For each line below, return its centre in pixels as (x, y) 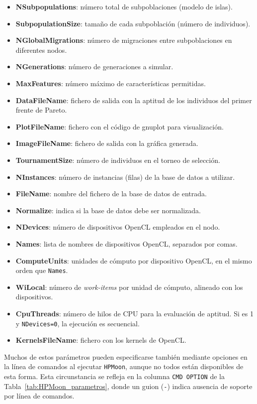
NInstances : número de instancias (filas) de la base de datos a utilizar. (125, 177)
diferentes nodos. (41, 50)
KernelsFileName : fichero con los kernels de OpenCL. (101, 340)
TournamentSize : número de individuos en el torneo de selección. (118, 160)
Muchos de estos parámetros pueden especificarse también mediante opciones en (126, 356)
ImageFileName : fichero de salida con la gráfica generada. (107, 143)
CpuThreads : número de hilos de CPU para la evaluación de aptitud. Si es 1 (134, 313)
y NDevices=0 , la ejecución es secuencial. (78, 323)
